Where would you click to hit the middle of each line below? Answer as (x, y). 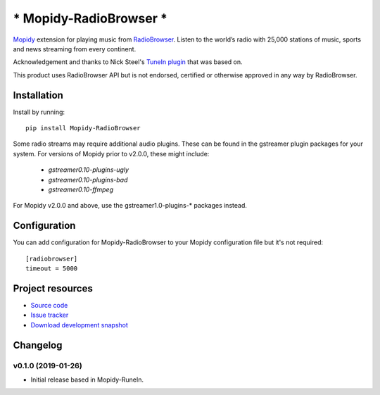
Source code (49, 305)
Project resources (53, 288)
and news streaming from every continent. (75, 49)
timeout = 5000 (52, 269)
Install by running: (39, 112)
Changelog (38, 345)
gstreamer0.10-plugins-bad (88, 180)
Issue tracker (50, 315)
